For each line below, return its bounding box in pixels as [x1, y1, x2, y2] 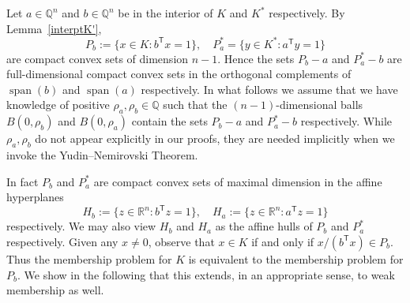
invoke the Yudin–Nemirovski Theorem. [6, 147, 198, 163]
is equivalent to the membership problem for [188, 250, 404, 267]
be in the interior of [118, 5, 213, 21]
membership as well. [6, 282, 104, 298]
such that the [163, 96, 228, 113]
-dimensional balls [276, 96, 363, 113]
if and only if [251, 233, 314, 249]
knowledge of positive [6, 96, 110, 113]
